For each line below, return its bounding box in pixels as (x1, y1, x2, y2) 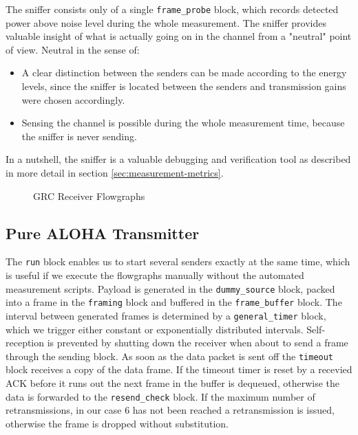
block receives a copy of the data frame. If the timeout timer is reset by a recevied (6, 362, 352, 377)
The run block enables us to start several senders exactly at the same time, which (6, 254, 350, 269)
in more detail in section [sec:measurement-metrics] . (6, 166, 224, 179)
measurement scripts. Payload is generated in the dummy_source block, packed (6, 281, 335, 295)
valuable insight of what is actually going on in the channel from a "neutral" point (6, 29, 352, 43)
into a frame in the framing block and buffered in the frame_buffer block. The (6, 295, 342, 309)
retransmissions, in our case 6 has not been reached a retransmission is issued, (6, 403, 335, 417)
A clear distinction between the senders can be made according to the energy (21, 65, 347, 80)
